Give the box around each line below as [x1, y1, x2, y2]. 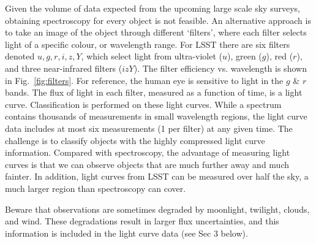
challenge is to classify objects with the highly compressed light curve [5, 134, 265, 147]
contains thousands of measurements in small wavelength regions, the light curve [5, 110, 307, 123]
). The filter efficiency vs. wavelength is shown [134, 61, 307, 74]
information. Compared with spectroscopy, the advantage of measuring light [5, 146, 290, 159]
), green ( [227, 50, 262, 63]
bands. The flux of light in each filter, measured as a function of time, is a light [5, 86, 303, 99]
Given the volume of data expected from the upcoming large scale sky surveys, [5, 2, 300, 14]
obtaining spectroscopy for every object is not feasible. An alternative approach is [5, 13, 311, 26]
